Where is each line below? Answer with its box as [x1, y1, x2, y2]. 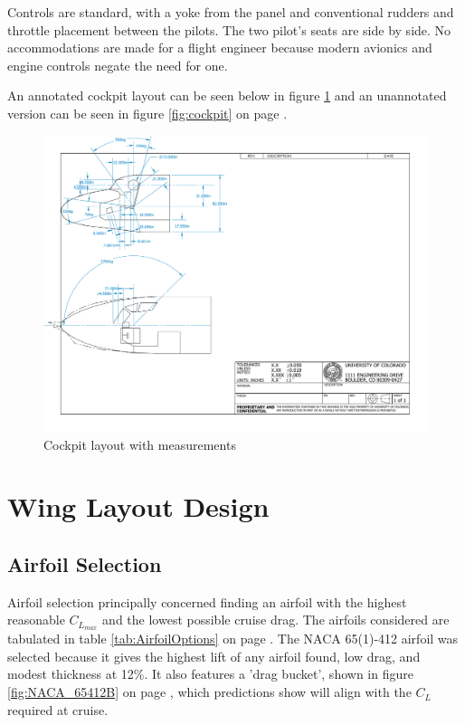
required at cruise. [7, 700, 109, 719]
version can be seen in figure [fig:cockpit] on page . [7, 103, 288, 122]
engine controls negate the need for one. [7, 55, 228, 74]
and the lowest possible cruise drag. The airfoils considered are [102, 610, 450, 629]
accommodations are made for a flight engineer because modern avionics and [7, 38, 432, 57]
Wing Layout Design [7, 488, 270, 525]
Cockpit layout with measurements [43, 434, 236, 453]
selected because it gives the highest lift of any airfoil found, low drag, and [7, 646, 421, 665]
